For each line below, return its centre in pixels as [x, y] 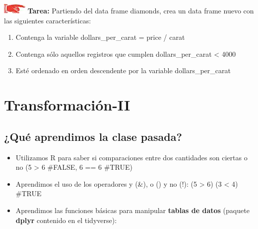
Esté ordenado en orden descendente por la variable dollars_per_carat [123, 70]
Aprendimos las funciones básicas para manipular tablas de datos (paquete [132, 210]
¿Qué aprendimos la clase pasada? [93, 136]
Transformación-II [67, 105]
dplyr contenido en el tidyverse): [66, 220]
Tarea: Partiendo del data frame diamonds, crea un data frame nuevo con [141, 10]
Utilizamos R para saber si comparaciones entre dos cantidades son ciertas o [131, 157]
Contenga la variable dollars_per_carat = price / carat [100, 37]
